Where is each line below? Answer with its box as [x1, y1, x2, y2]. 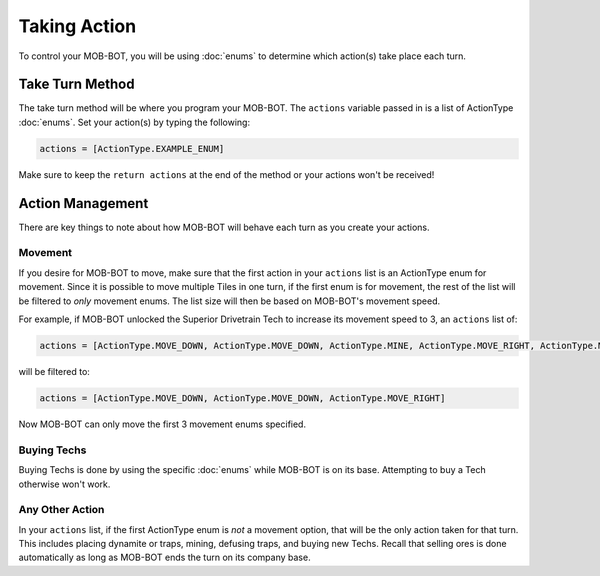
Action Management [18, 195, 149, 212]
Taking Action [18, 15, 137, 37]
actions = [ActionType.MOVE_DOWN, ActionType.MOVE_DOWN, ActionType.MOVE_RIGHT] [39, 392, 446, 404]
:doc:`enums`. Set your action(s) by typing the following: [18, 116, 250, 128]
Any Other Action [18, 503, 105, 517]
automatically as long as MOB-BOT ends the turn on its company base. [18, 551, 311, 564]
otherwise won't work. [18, 478, 111, 490]
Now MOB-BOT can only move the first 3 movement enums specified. [18, 418, 307, 430]
